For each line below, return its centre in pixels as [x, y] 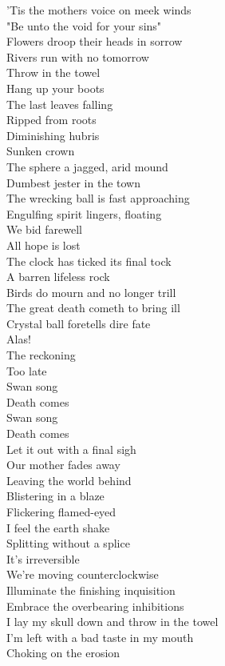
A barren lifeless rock [58, 277]
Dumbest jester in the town [73, 182]
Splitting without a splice [68, 543]
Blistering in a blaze [55, 496]
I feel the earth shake [58, 527]
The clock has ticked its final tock [89, 261]
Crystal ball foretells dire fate [79, 323]
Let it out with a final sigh [71, 449]
